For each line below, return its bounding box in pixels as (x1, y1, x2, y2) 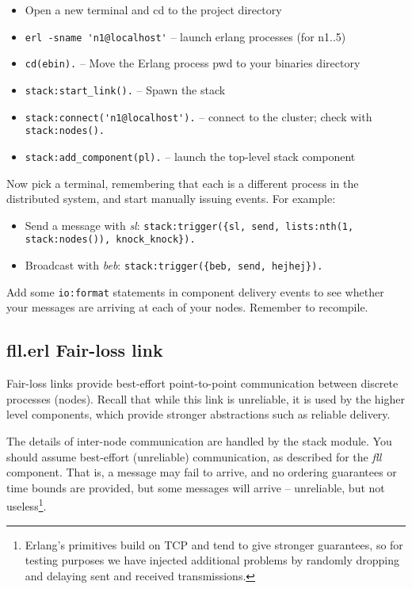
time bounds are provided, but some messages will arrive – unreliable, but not (6, 479, 385, 495)
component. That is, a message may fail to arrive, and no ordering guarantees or (6, 464, 397, 480)
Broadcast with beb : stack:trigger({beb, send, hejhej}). (25, 257, 323, 273)
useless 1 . (6, 495, 47, 514)
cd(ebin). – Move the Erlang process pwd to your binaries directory (25, 55, 360, 71)
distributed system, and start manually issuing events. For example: (6, 190, 336, 207)
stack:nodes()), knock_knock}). (25, 234, 196, 246)
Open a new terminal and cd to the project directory (25, 2, 282, 17)
